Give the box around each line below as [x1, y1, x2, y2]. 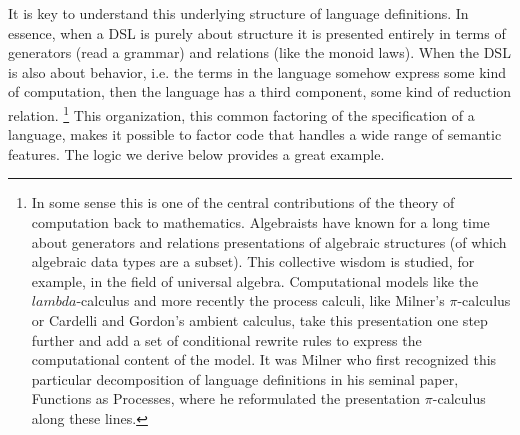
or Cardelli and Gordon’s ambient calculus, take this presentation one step [31, 309, 488, 330]
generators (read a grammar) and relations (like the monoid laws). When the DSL [8, 42, 511, 63]
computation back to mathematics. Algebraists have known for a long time [31, 212, 490, 232]
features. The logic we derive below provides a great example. [8, 143, 385, 164]
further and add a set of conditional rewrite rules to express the [31, 329, 422, 350]
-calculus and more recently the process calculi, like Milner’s [76, 290, 445, 311]
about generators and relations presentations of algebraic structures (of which [31, 231, 507, 252]
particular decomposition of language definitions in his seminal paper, [31, 368, 459, 389]
